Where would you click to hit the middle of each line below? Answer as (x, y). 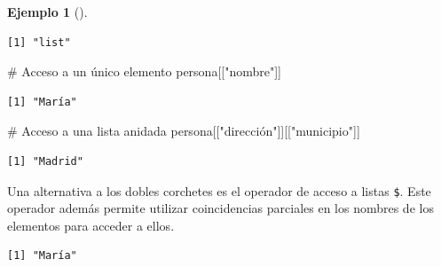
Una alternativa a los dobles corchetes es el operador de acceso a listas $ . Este (219, 190)
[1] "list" (39, 42)
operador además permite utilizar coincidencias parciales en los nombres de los (220, 208)
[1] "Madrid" (45, 161)
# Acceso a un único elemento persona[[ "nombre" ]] (144, 71)
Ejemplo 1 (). (47, 12)
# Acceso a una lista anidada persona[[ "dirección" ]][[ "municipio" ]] (184, 131)
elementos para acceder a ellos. (91, 225)
